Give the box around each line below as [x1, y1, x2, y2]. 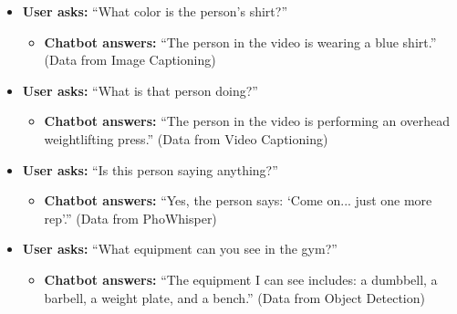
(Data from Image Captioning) [44, 50, 216, 69]
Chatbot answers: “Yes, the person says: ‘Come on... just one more [44, 191, 432, 210]
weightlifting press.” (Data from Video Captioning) [44, 129, 328, 148]
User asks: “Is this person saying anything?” [22, 160, 278, 179]
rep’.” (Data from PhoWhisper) [44, 208, 217, 227]
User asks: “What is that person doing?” [22, 80, 258, 99]
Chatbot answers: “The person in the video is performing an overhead [44, 111, 451, 131]
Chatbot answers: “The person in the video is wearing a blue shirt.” [44, 32, 437, 51]
